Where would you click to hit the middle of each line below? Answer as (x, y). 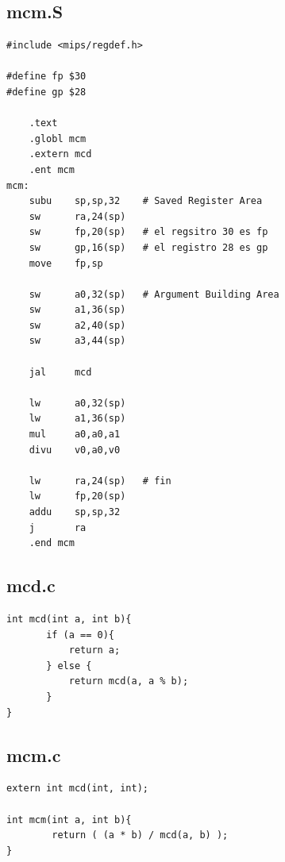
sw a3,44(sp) (77, 341)
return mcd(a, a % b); (129, 681)
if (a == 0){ (81, 635)
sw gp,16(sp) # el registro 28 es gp (148, 247)
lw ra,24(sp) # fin (100, 481)
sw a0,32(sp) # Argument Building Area (154, 294)
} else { (69, 666)
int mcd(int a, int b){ (69, 619)
